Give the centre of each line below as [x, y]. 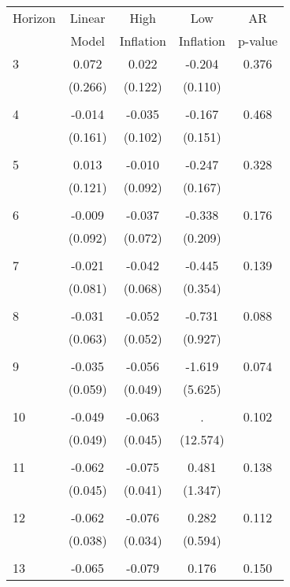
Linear [87, 18]
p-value [258, 41]
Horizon [34, 18]
